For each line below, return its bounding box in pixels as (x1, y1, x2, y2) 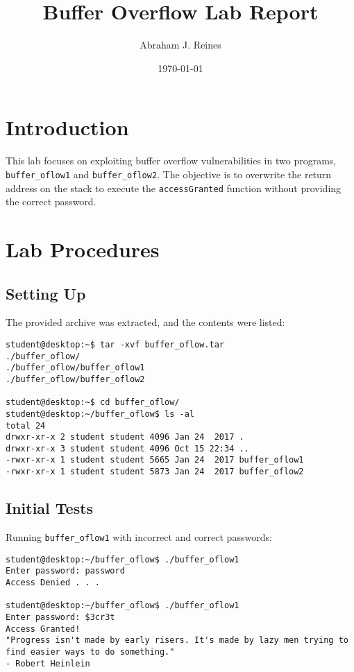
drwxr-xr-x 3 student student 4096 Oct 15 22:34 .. (6, 443, 249, 454)
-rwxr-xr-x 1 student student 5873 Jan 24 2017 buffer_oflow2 (6, 467, 304, 477)
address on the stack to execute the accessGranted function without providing (6, 180, 342, 195)
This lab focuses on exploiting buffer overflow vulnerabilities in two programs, (6, 153, 337, 168)
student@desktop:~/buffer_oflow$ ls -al (6, 408, 195, 419)
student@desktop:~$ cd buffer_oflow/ (6, 397, 180, 408)
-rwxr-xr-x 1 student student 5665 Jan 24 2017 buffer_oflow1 (6, 455, 304, 465)
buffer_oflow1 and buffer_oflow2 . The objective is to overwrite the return (6, 166, 332, 181)
